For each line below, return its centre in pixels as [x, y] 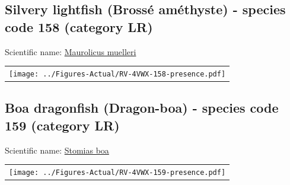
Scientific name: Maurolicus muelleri [71, 51]
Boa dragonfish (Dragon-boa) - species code [142, 108]
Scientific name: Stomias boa [57, 150]
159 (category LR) [62, 125]
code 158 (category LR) [79, 26]
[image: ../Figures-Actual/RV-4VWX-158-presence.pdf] [117, 74]
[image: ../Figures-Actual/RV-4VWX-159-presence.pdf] [117, 173]
